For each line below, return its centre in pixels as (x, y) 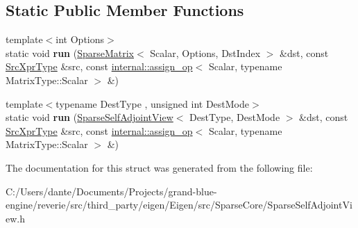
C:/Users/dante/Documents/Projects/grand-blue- (111, 191)
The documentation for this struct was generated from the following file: (159, 167)
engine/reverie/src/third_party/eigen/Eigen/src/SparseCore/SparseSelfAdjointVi (179, 205)
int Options (80, 39)
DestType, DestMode (235, 117)
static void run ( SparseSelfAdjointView (89, 117)
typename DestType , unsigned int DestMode (152, 103)
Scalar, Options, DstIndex (205, 52)
